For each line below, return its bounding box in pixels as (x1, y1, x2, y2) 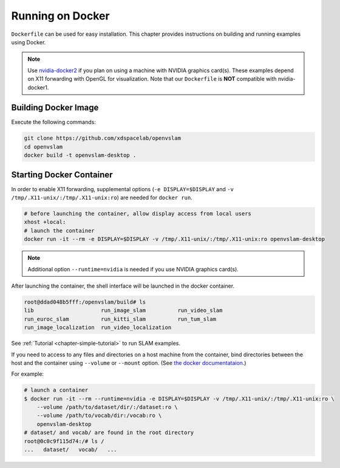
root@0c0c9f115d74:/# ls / (24, 438, 104, 444)
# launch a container (24, 387, 89, 394)
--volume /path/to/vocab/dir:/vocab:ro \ (36, 412, 162, 419)
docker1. (27, 84, 49, 91)
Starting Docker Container (11, 169, 113, 180)
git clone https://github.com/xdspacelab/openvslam (24, 135, 182, 142)
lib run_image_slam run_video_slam (24, 307, 223, 314)
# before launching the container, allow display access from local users (24, 210, 252, 217)
